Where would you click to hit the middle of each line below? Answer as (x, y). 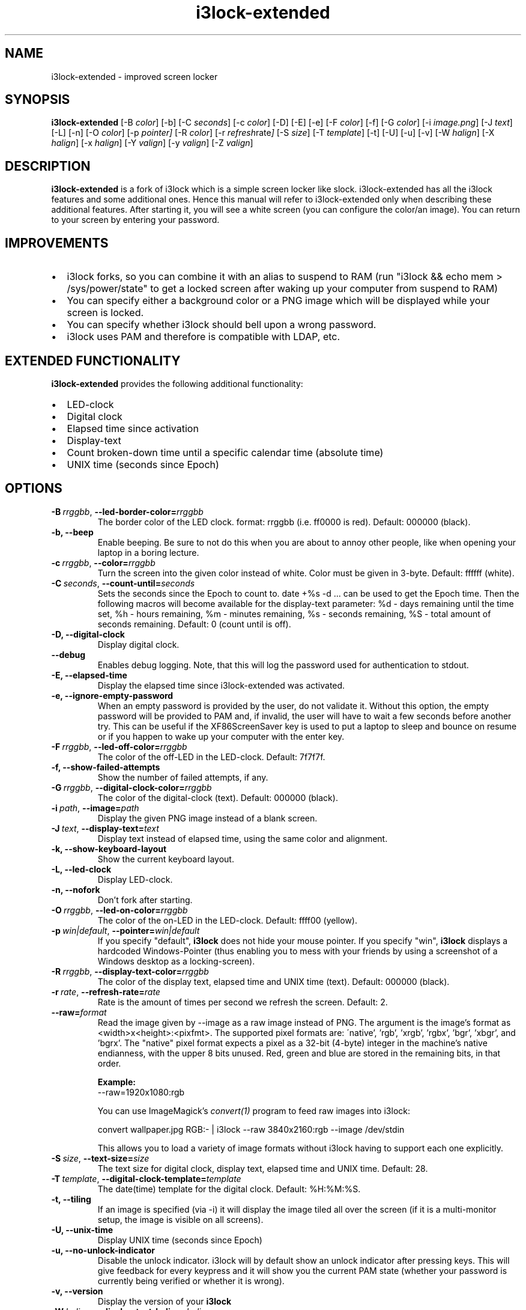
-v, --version (77, 1291)
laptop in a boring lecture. (148, 552)
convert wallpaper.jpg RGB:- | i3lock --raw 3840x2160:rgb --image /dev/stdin (251, 1129)
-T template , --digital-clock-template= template (146, 1178)
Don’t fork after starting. (145, 900)
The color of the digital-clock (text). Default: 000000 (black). (218, 797)
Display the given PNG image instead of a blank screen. (207, 818)
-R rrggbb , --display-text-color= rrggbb (130, 971)
